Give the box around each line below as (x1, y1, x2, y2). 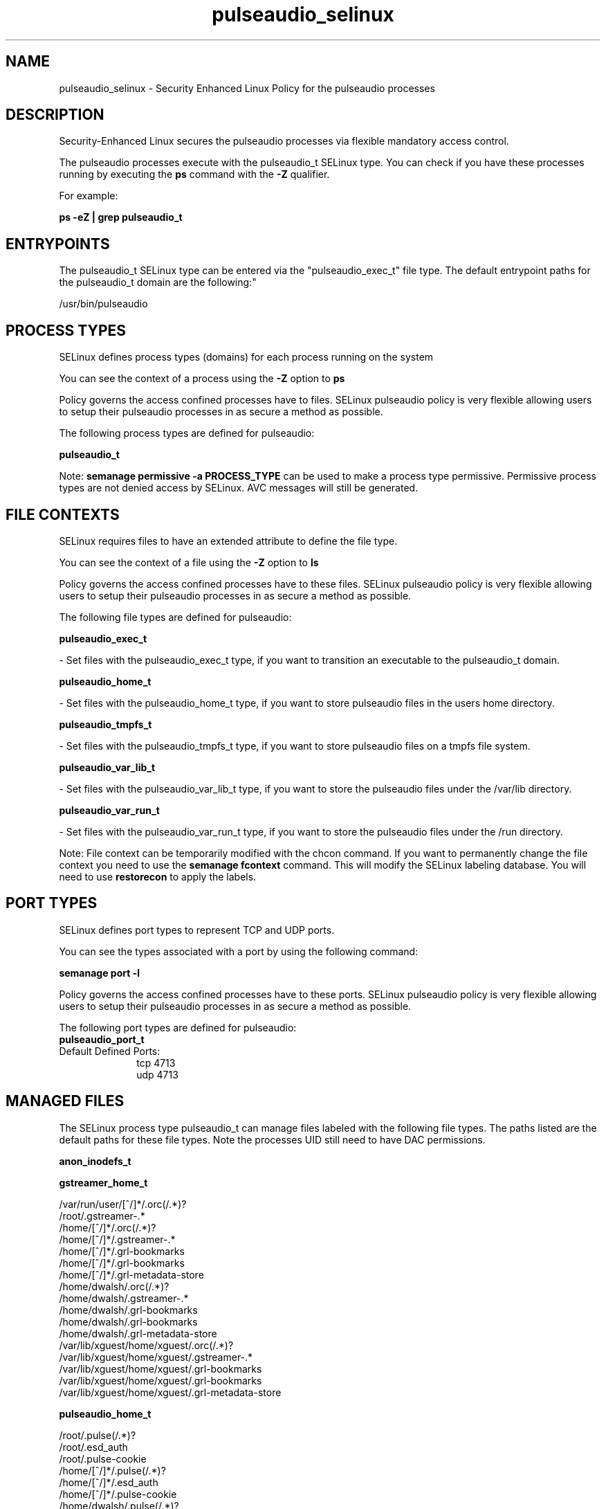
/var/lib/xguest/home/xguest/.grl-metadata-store (59, 1386, 282, 1398)
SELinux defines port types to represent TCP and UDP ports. (59, 923, 335, 936)
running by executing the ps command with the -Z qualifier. (59, 168, 330, 181)
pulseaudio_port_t (59, 1033, 145, 1045)
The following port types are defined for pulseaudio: (59, 1021, 297, 1033)
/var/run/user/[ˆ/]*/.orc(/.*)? (59, 1198, 187, 1210)
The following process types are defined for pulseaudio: (59, 427, 315, 440)
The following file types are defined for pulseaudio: (59, 611, 292, 623)
